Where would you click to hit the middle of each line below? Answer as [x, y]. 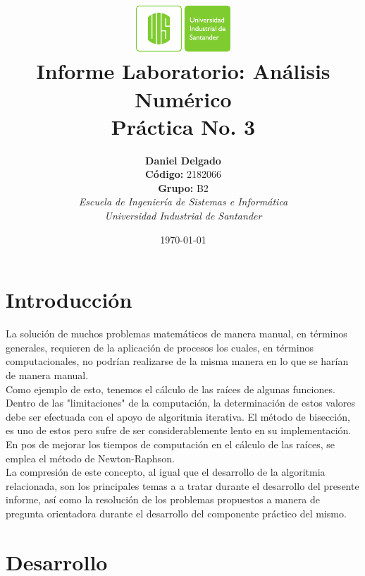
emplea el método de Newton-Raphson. [90, 458]
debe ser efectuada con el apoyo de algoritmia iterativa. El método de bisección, [178, 416]
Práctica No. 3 [183, 126]
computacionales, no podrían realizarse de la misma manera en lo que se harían [177, 361]
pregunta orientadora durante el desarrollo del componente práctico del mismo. [176, 513]
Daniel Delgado [183, 160]
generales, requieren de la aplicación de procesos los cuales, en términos [160, 347]
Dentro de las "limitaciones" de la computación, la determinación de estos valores [181, 403]
